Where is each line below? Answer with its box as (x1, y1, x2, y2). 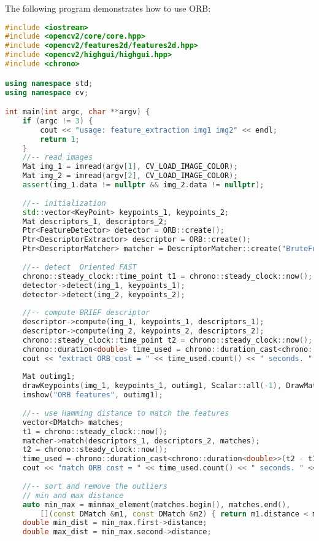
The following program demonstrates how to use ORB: (5, 2, 211, 14)
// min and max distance (22, 491, 124, 500)
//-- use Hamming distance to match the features (22, 408, 229, 418)
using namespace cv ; (5, 88, 89, 97)
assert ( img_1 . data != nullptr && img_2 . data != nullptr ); (22, 181, 264, 190)
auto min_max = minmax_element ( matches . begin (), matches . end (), (22, 500, 291, 509)
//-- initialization (22, 198, 106, 208)
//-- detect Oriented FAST (22, 262, 137, 271)
